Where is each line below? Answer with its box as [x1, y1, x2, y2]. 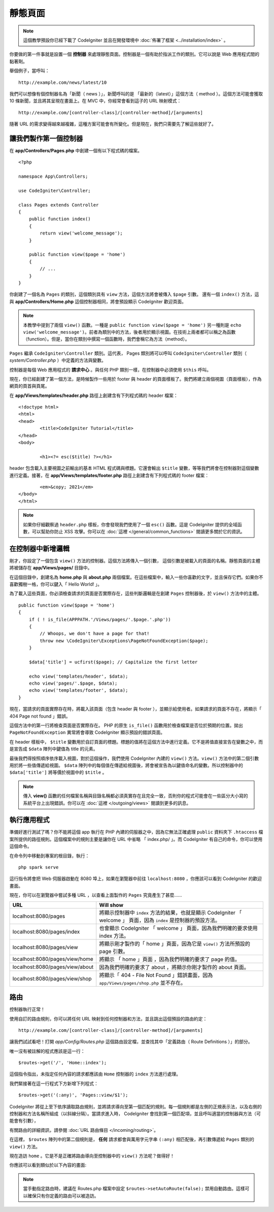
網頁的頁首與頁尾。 [9, 383, 50, 389]
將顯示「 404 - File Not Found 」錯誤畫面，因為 [99, 971, 213, 979]
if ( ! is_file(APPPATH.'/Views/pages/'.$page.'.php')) [28, 617, 171, 622]
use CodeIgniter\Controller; [18, 188, 91, 193]
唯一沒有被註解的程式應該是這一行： [9, 1048, 85, 1054]
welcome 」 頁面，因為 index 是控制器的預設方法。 [99, 917, 221, 924]
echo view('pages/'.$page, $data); [28, 681, 118, 686]
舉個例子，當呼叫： [9, 68, 50, 74]
